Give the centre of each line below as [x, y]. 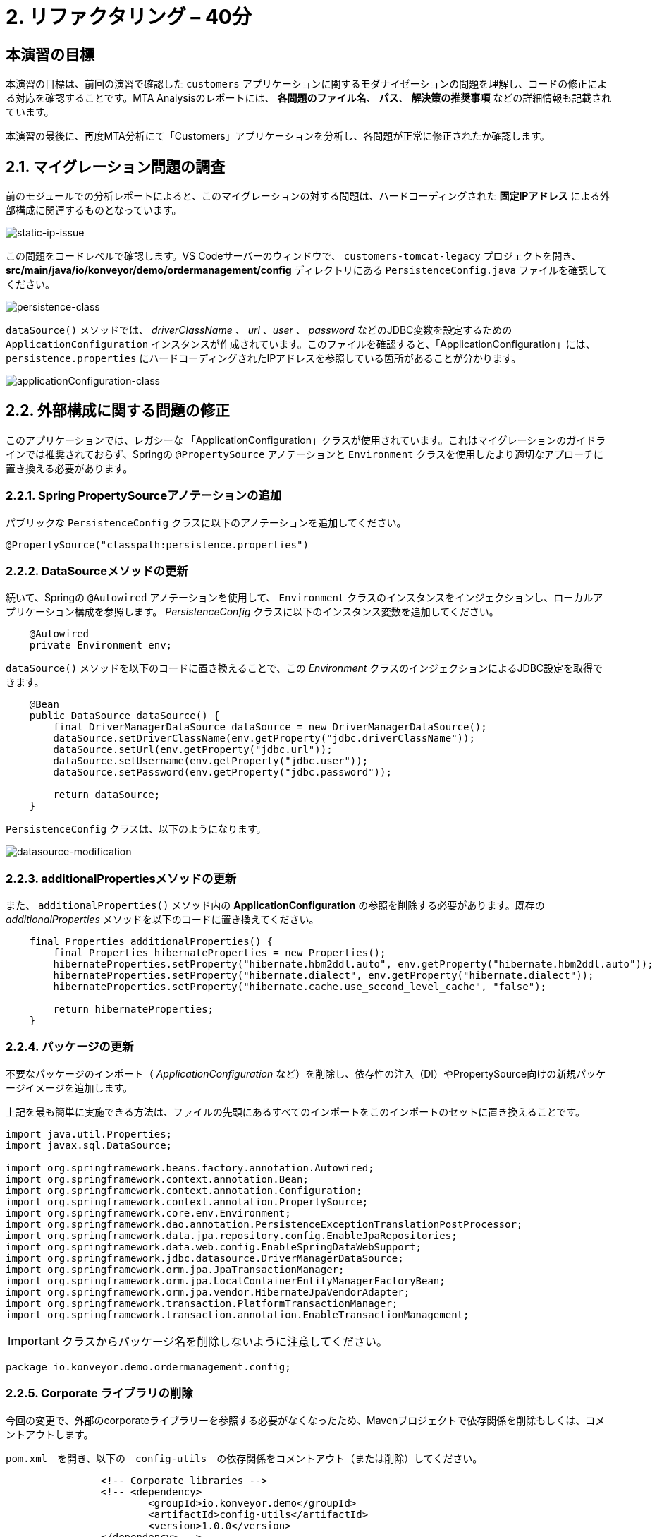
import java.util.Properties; [89, 1134]
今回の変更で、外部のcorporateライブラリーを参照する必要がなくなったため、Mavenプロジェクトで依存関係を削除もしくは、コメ [306, 1420]
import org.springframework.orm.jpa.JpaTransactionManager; [175, 1269]
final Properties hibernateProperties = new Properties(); [220, 953]
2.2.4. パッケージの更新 [70, 1047]
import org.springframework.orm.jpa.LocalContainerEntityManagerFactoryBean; [226, 1280]
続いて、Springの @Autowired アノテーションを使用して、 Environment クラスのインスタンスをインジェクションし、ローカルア [305, 598]
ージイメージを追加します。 [69, 1087]
